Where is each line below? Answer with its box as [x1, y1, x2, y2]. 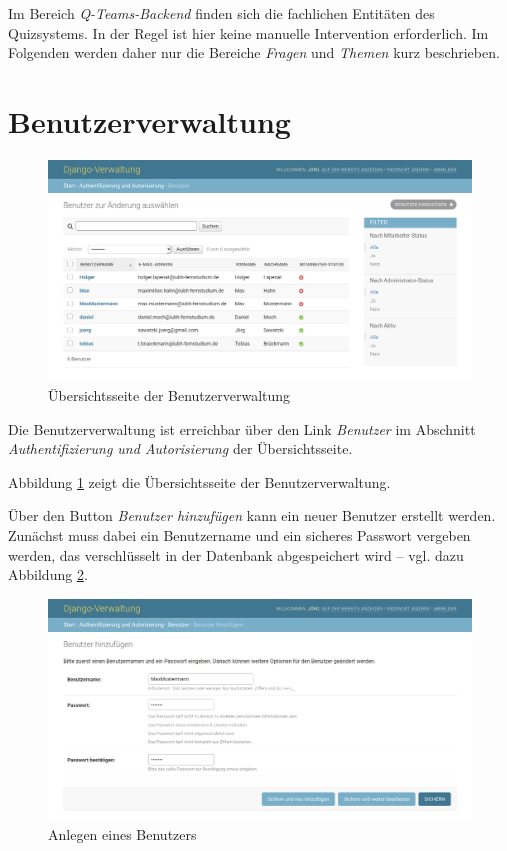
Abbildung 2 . [8, 564, 88, 585]
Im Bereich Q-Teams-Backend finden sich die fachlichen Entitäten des [8, 3, 435, 23]
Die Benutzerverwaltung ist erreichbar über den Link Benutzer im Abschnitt [8, 418, 476, 439]
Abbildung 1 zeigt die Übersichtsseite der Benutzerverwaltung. [8, 471, 391, 492]
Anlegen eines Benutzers [48, 823, 197, 844]
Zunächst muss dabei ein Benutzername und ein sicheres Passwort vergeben [8, 524, 471, 545]
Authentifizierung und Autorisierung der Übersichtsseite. [8, 438, 353, 459]
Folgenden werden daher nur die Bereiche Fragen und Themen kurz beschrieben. [8, 42, 500, 63]
